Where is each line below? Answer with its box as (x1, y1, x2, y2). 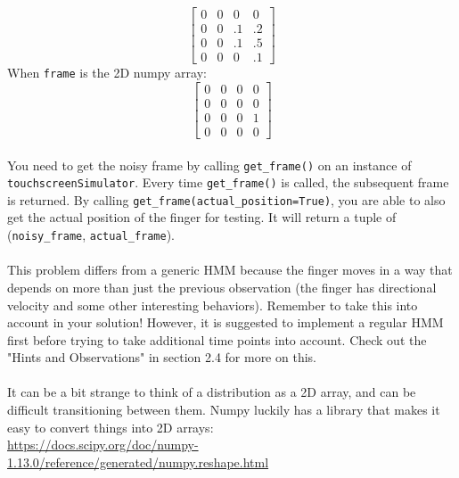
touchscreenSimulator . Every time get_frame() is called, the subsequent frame (7, 173, 449, 192)
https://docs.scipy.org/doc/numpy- (7, 435, 199, 454)
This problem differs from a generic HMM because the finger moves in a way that (7, 260, 453, 279)
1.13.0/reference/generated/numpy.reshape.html (7, 452, 269, 471)
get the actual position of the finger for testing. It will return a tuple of (7, 208, 397, 227)
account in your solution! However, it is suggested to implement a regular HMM (7, 313, 444, 332)
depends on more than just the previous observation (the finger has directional (7, 277, 437, 296)
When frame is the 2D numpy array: (7, 63, 207, 82)
